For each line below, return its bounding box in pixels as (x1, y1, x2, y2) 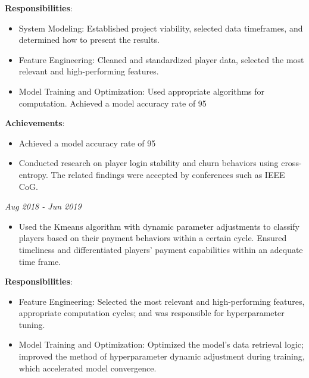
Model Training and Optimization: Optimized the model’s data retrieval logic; (18, 338, 304, 351)
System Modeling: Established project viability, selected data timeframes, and (18, 21, 303, 34)
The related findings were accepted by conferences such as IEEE (51, 168, 285, 180)
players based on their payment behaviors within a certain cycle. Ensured (18, 232, 287, 244)
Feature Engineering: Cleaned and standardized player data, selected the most (18, 53, 304, 65)
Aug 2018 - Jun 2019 (5, 200, 82, 213)
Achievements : (5, 117, 65, 129)
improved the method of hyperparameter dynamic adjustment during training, (18, 350, 305, 363)
